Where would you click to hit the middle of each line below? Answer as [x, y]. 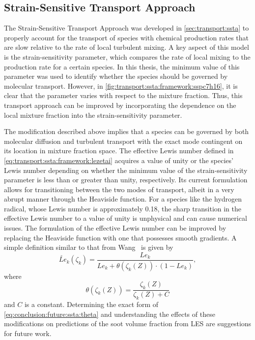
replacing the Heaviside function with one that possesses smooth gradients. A [120, 237]
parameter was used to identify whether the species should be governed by [116, 76]
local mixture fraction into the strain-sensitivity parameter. [93, 115]
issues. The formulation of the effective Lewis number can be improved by [115, 228]
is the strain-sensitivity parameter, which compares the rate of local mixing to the [127, 56]
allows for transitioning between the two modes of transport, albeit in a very [119, 189]
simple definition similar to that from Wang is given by [89, 247]
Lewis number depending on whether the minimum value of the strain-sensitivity [126, 170]
